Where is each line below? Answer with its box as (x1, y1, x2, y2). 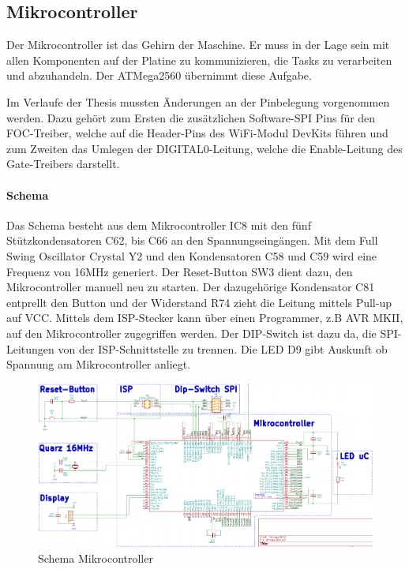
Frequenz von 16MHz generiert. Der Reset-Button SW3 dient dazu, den (6, 263, 353, 279)
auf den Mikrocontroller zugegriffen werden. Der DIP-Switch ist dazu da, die (6, 324, 377, 341)
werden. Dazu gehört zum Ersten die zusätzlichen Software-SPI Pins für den (6, 109, 376, 125)
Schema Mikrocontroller (38, 549, 153, 566)
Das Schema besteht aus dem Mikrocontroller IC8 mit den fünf (6, 216, 311, 233)
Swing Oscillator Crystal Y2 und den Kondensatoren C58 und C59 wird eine (6, 247, 377, 264)
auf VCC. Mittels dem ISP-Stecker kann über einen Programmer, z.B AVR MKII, (6, 309, 403, 326)
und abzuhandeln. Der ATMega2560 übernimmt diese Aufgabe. (6, 67, 312, 84)
